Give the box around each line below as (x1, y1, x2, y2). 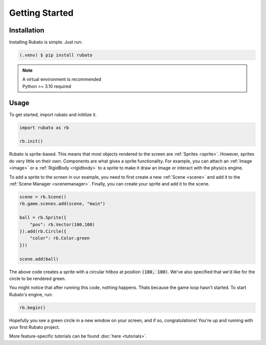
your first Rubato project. (9, 324, 60, 330)
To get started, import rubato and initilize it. (9, 111, 97, 118)
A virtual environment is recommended (22, 76, 101, 82)
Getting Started (9, 7, 74, 18)
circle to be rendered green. (9, 276, 66, 282)
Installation (9, 26, 44, 34)
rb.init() (19, 138, 43, 144)
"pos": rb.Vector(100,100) (30, 221, 96, 227)
